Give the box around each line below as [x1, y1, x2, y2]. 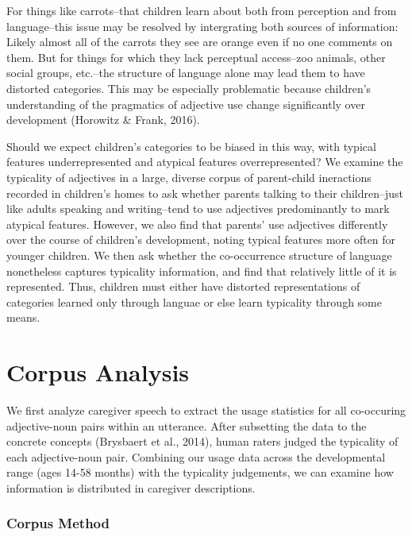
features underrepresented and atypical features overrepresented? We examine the [6, 153, 403, 170]
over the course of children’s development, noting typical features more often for [6, 231, 396, 248]
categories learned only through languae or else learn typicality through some [6, 293, 382, 310]
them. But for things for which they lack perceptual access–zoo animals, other [6, 48, 386, 65]
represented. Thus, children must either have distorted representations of [6, 278, 360, 295]
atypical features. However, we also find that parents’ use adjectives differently [6, 215, 388, 232]
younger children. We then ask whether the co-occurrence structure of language [6, 246, 392, 263]
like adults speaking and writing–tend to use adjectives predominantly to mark [6, 200, 390, 217]
